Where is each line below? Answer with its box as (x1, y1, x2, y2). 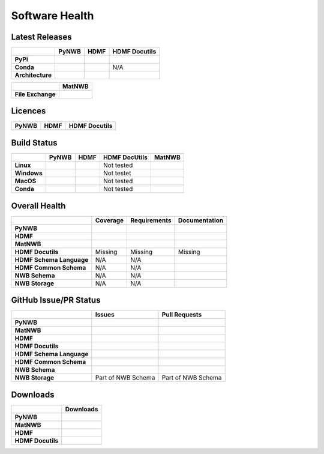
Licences (11, 106, 46, 117)
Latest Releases (11, 32, 72, 42)
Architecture (14, 71, 52, 79)
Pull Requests (161, 310, 202, 319)
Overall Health (11, 201, 66, 211)
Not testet (103, 169, 131, 177)
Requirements (130, 216, 172, 225)
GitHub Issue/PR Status (11, 295, 101, 306)
